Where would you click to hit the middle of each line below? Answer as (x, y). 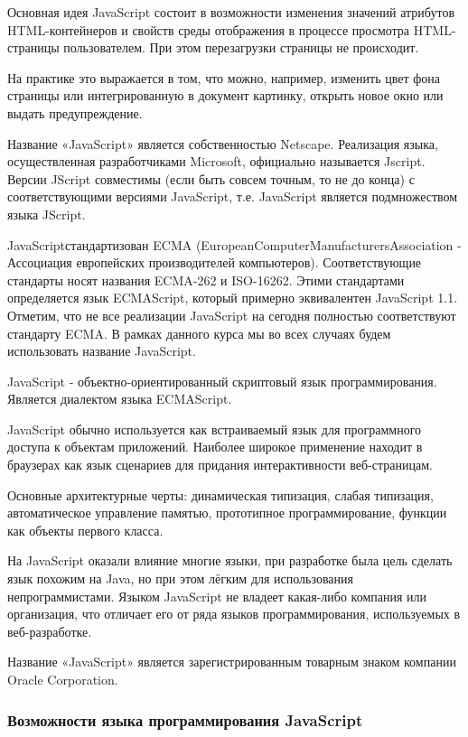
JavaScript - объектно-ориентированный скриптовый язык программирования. (222, 381)
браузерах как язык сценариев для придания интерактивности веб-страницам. (220, 465)
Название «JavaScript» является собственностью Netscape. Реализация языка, (223, 143)
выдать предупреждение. (75, 112)
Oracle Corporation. (63, 679)
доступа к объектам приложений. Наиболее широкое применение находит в (215, 447)
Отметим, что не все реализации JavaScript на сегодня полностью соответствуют (232, 315)
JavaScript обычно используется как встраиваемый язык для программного (215, 429)
